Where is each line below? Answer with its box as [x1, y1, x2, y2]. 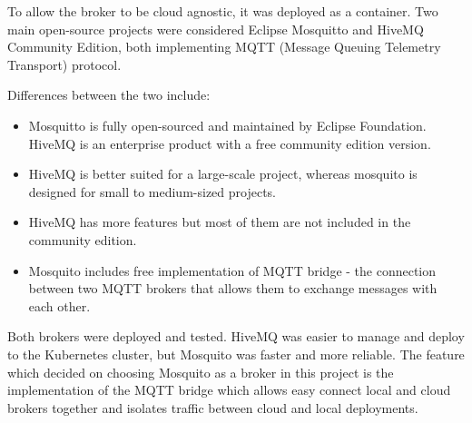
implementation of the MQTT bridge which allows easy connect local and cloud [7, 380, 451, 399]
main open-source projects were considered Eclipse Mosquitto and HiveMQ [7, 19, 424, 38]
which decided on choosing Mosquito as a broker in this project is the [7, 362, 394, 381]
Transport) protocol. [7, 54, 122, 74]
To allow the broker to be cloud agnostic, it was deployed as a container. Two [7, 2, 438, 20]
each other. [28, 296, 91, 315]
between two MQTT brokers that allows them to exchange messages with [28, 279, 438, 298]
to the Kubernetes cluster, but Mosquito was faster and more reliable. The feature [7, 344, 465, 363]
